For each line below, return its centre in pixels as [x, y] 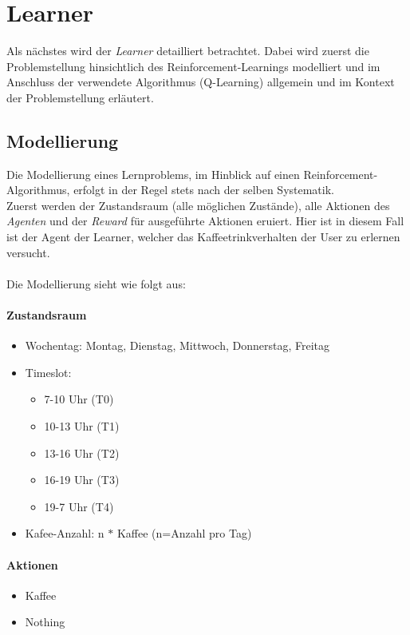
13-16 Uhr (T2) [82, 452]
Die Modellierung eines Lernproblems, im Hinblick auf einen [153, 174]
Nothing [45, 622]
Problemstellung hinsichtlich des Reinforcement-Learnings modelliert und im [193, 66]
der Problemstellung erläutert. [80, 97]
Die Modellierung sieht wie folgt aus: [96, 283]
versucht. [28, 252]
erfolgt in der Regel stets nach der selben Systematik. [204, 190]
